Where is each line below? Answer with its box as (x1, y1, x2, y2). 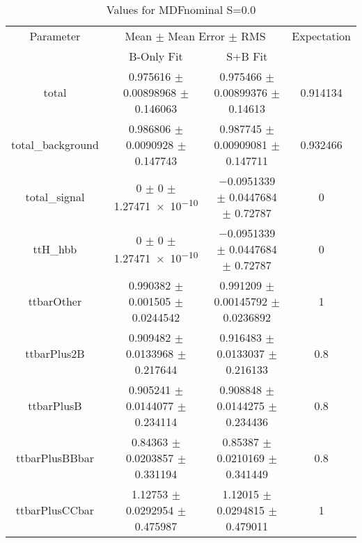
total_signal (25, 189, 85, 205)
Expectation (292, 28, 351, 44)
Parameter (29, 28, 81, 44)
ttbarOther (28, 293, 82, 309)
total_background (11, 136, 99, 152)
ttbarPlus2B (25, 345, 85, 361)
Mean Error (168, 28, 226, 44)
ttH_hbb (33, 241, 77, 257)
